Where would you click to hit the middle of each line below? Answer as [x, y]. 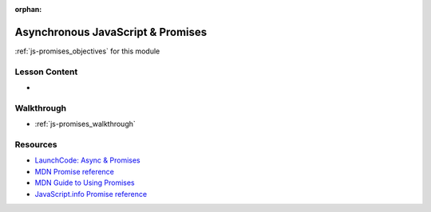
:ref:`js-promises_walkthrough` [85, 124]
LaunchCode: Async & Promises [87, 160]
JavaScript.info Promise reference [91, 194]
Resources [36, 144]
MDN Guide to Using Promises [85, 183]
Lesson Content [46, 72]
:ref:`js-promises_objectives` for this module [87, 51]
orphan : [28, 9]
